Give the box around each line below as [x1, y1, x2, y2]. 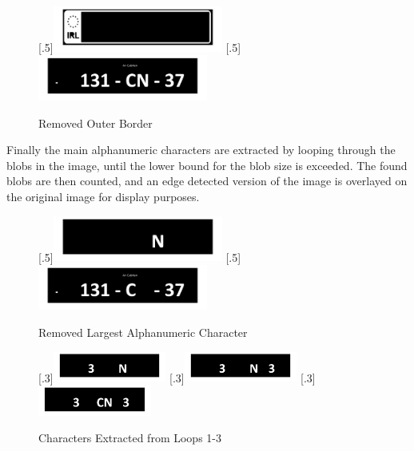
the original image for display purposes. [6, 188, 200, 204]
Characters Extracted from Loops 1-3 [38, 429, 221, 446]
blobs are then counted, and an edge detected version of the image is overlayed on [6, 172, 408, 189]
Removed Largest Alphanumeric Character [38, 324, 248, 341]
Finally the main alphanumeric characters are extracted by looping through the [6, 141, 396, 158]
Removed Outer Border [38, 114, 153, 131]
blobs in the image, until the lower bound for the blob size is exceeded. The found [6, 156, 408, 173]
